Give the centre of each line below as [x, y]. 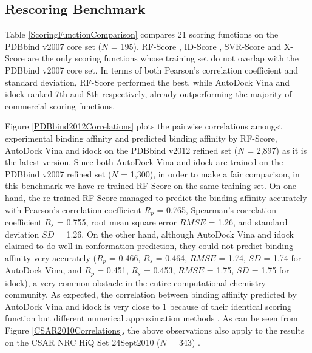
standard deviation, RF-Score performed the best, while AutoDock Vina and [148, 82]
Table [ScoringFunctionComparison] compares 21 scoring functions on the [142, 34]
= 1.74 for [283, 257]
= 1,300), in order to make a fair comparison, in [210, 173]
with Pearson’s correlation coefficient [73, 209]
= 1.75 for [270, 270]
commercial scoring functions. [60, 105]
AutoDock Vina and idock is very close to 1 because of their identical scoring [148, 306]
